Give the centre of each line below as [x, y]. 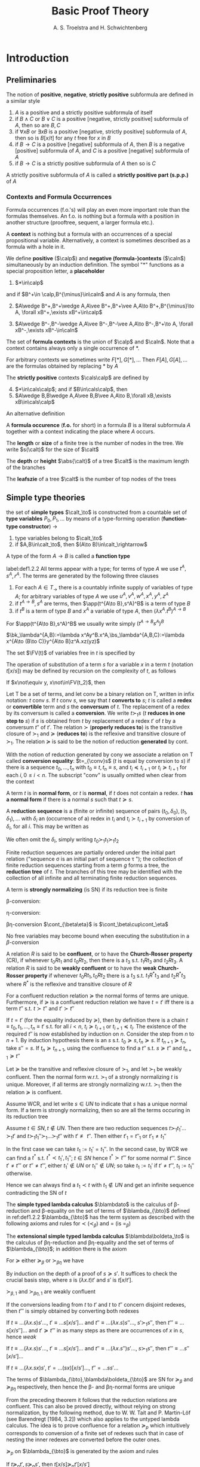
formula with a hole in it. [36, 247]
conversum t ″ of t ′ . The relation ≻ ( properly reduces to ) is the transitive [94, 728]
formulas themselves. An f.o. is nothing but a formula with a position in [93, 216]
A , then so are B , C [38, 125]
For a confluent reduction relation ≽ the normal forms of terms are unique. [98, 996]
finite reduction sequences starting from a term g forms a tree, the [88, 865]
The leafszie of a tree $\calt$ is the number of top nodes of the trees [91, 479]
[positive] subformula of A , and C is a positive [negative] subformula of [102, 150]
